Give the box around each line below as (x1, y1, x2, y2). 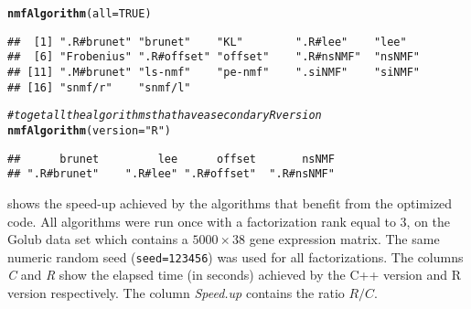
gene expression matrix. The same (249, 229, 440, 249)
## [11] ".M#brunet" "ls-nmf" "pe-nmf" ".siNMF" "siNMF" (7, 65, 421, 79)
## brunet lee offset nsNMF (7, 152, 335, 165)
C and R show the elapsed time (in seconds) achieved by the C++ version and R (7, 265, 462, 284)
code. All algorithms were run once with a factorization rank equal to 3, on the (7, 211, 451, 230)
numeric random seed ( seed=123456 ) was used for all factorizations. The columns (7, 247, 464, 266)
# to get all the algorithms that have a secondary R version (7, 109, 322, 123)
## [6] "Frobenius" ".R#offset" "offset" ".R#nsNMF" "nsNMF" (7, 50, 421, 64)
